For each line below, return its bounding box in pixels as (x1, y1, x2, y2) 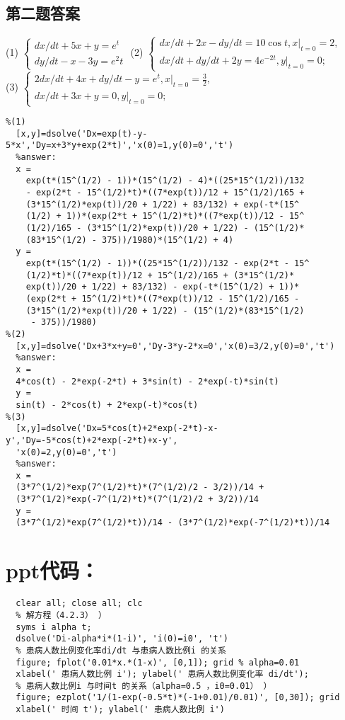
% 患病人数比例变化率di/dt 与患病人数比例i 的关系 (16, 645, 226, 656)
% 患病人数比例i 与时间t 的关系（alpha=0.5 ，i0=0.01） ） (16, 680, 272, 691)
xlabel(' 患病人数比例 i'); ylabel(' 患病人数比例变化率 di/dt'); (16, 669, 309, 680)
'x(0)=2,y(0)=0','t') (16, 447, 117, 457)
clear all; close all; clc (16, 598, 143, 609)
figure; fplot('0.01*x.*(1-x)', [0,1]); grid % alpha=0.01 (16, 657, 300, 668)
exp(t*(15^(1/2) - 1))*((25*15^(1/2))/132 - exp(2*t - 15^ (25, 258, 310, 269)
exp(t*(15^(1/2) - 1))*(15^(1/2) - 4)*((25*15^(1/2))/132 (25, 176, 305, 186)
